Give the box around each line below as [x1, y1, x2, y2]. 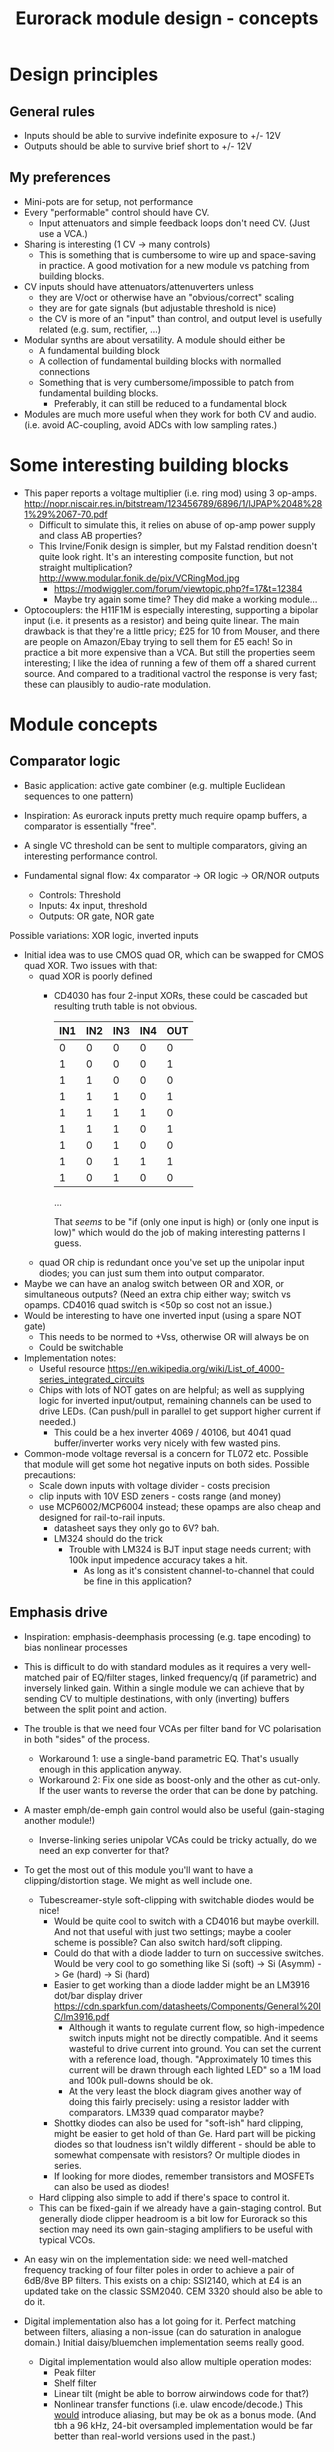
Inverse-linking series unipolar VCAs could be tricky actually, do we [38, 1833, 317, 1846]
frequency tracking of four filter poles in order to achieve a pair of [23, 2263, 295, 2276]
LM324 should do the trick [53, 1532, 164, 1544]
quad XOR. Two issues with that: [23, 959, 158, 971]
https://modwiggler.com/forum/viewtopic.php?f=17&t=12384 [53, 582, 303, 594]
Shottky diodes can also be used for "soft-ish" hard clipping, [53, 2117, 304, 2129]
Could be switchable [38, 1341, 124, 1353]
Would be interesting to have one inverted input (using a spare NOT [23, 1309, 302, 1321]
